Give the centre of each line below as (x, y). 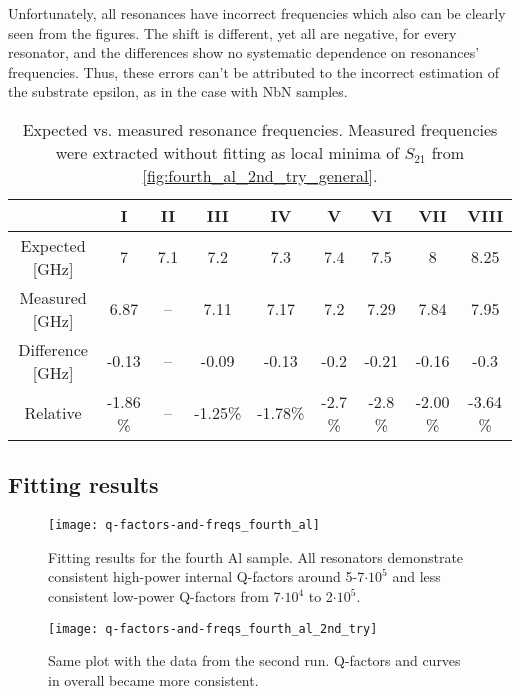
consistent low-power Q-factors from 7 (164, 596)
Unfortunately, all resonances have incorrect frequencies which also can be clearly (257, 13)
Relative (53, 413)
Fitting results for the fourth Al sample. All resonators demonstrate (256, 556)
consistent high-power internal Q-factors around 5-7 (206, 576)
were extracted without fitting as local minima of (227, 152)
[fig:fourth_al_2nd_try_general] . (260, 175)
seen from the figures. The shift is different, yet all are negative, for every (232, 32)
